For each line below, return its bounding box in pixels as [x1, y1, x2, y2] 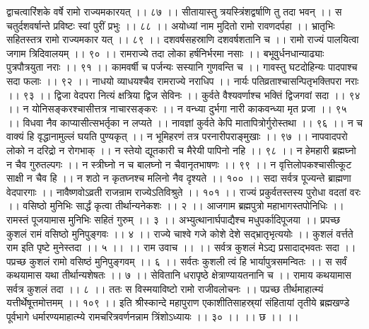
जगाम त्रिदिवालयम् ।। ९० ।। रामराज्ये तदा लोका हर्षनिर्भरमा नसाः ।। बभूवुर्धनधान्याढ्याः [6, 45, 324, 60]
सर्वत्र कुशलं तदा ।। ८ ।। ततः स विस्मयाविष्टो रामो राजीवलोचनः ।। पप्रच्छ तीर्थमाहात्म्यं [6, 281, 324, 296]
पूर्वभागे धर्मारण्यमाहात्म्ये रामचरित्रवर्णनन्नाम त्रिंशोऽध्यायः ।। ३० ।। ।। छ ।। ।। [6, 309, 299, 324]
